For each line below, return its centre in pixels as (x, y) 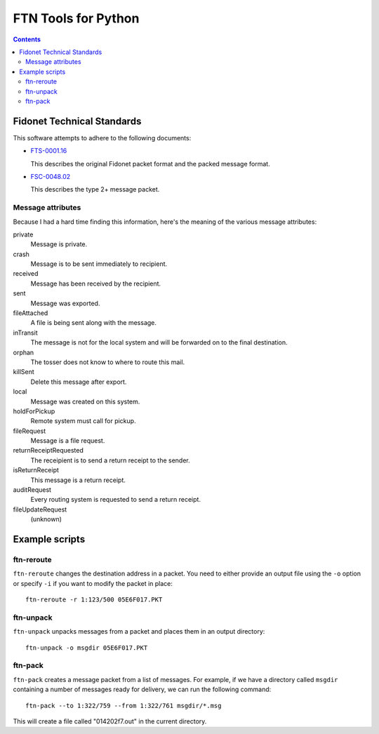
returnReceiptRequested (48, 451)
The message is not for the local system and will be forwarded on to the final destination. (159, 342)
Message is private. (59, 244)
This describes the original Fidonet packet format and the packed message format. (150, 164)
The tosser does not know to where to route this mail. (108, 362)
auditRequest (32, 490)
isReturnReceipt (36, 470)
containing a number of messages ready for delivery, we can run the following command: (142, 689)
